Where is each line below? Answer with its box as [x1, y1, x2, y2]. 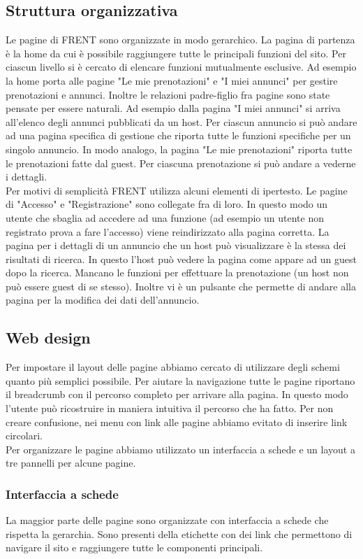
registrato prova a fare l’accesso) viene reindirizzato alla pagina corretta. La [6, 224, 329, 239]
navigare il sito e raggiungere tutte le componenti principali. [6, 540, 263, 555]
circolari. [6, 428, 43, 443]
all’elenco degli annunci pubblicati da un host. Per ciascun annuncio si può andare [6, 114, 357, 129]
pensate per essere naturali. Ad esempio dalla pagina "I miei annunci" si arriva [6, 101, 341, 115]
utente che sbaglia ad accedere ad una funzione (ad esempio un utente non [6, 210, 324, 225]
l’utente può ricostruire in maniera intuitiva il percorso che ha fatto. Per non [6, 401, 334, 416]
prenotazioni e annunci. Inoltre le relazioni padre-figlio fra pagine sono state [6, 87, 330, 101]
